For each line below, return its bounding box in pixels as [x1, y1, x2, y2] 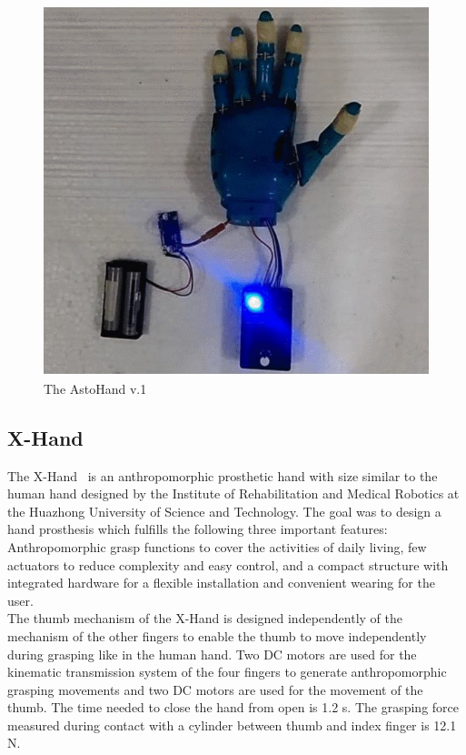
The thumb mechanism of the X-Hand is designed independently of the [7, 609, 403, 628]
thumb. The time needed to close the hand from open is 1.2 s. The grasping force [7, 698, 459, 717]
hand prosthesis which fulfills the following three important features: [7, 519, 388, 539]
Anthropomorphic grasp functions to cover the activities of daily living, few [7, 537, 427, 556]
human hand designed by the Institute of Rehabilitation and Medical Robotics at [7, 484, 460, 503]
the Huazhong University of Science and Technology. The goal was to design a [7, 501, 441, 520]
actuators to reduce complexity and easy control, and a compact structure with [7, 555, 449, 574]
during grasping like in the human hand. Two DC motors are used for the [7, 644, 417, 663]
